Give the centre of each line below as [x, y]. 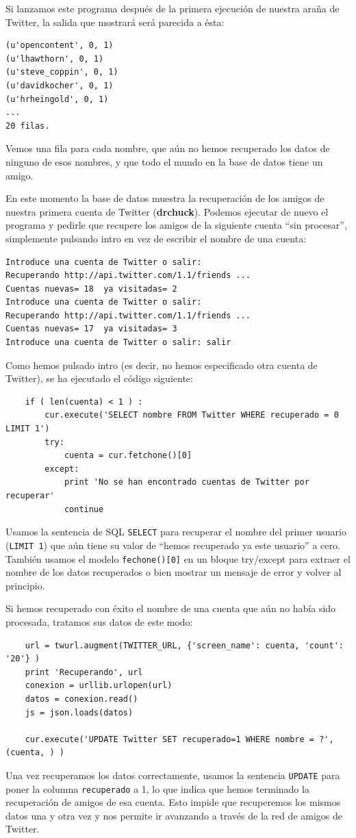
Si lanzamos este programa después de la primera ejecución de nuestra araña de [173, 8]
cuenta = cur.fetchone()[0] [128, 456]
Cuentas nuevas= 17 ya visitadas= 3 [91, 329]
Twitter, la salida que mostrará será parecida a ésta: [115, 22]
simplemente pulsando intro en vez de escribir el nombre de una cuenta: [156, 238]
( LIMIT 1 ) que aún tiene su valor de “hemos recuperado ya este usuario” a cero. [173, 545]
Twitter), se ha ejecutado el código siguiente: [99, 378]
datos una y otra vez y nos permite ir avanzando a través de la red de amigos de [174, 815]
